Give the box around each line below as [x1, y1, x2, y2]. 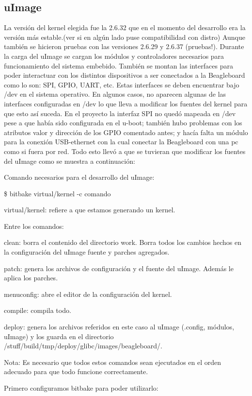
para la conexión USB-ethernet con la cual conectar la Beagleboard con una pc [4, 137, 238, 147]
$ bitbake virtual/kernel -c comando [4, 188, 111, 198]
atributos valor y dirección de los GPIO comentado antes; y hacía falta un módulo [4, 127, 248, 137]
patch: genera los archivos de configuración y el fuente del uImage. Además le [4, 263, 234, 273]
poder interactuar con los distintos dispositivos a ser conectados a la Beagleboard [4, 70, 245, 80]
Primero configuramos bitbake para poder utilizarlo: [4, 383, 158, 393]
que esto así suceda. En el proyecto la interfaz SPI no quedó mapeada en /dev [4, 108, 236, 118]
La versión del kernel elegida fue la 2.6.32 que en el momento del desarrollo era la [4, 22, 246, 33]
